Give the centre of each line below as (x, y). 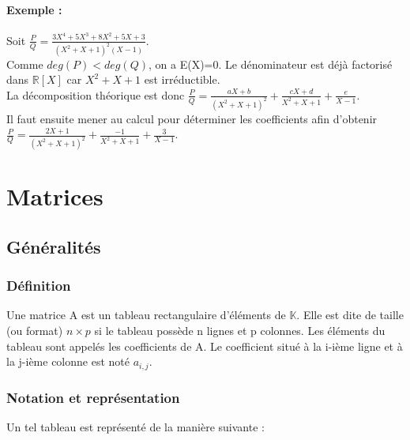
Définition (39, 286)
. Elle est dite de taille (350, 315)
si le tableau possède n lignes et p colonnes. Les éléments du (240, 331)
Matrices (55, 196)
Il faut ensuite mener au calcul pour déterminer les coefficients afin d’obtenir (192, 118)
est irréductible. (182, 79)
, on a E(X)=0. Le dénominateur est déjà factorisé (270, 64)
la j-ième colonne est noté (68, 361)
